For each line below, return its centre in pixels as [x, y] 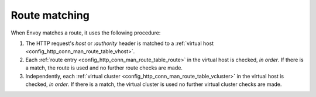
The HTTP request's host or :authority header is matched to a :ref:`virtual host [119, 43]
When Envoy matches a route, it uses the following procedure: [86, 33]
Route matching [50, 15]
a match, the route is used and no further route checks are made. [104, 68]
